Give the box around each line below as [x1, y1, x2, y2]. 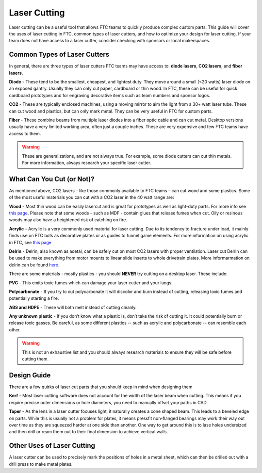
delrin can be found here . [9, 262, 60, 268]
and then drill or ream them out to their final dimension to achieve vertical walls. [9, 429, 168, 435]
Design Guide [9, 371, 51, 379]
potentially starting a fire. [9, 295, 59, 301]
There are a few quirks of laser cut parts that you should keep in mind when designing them [9, 384, 193, 390]
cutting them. [22, 356, 49, 362]
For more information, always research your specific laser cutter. [22, 160, 151, 165]
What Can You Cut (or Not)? [9, 175, 95, 183]
